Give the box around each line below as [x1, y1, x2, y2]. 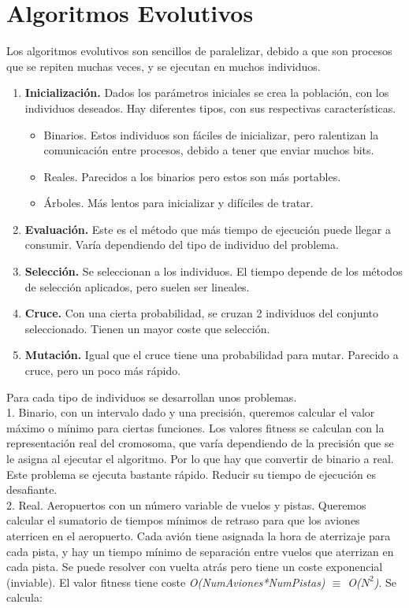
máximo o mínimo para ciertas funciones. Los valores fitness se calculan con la [6, 419, 385, 436]
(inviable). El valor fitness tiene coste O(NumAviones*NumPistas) [6, 573, 325, 590]
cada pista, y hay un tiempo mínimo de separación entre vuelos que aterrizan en [6, 543, 394, 559]
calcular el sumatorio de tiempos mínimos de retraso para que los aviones [6, 512, 360, 528]
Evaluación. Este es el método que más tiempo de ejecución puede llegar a [24, 221, 391, 237]
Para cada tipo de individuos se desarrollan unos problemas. [6, 388, 297, 405]
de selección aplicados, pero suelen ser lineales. [24, 278, 250, 295]
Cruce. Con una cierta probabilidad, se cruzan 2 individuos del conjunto [24, 305, 379, 321]
